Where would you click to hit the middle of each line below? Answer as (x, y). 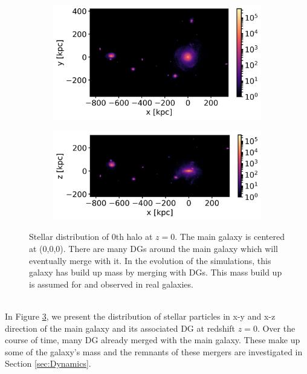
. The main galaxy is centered (230, 237)
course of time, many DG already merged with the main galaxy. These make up (153, 340)
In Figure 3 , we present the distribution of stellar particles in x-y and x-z (140, 316)
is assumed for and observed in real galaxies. (111, 284)
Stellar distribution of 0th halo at (91, 237)
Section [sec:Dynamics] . (48, 363)
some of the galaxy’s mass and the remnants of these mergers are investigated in (154, 351)
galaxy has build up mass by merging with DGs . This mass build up (156, 272)
